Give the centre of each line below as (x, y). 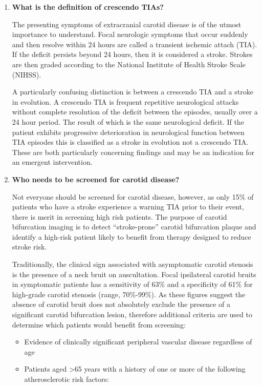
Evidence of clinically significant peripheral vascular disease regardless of (138, 342)
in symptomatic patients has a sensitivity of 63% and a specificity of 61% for (132, 284)
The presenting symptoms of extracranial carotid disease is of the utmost (127, 24)
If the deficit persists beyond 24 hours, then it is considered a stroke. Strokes (132, 54)
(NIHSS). (27, 74)
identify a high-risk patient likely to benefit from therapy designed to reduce (132, 236)
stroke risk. (29, 247)
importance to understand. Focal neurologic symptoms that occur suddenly (130, 34)
